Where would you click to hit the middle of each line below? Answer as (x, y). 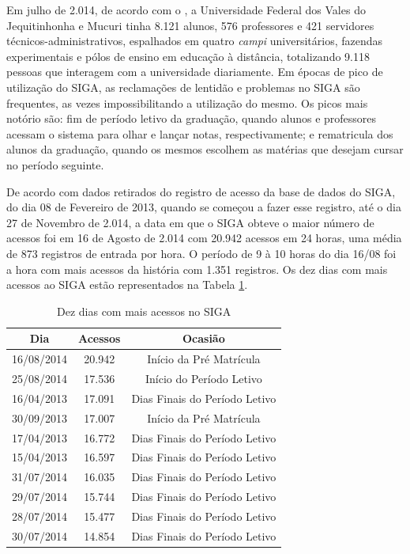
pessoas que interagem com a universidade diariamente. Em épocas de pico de (195, 72)
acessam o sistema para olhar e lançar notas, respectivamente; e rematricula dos (200, 133)
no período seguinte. (55, 164)
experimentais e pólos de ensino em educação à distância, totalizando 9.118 (188, 56)
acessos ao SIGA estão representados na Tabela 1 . (127, 285)
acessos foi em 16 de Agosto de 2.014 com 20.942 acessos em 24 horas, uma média (204, 238)
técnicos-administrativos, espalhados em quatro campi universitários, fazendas (195, 41)
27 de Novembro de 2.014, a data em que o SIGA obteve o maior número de (190, 222)
